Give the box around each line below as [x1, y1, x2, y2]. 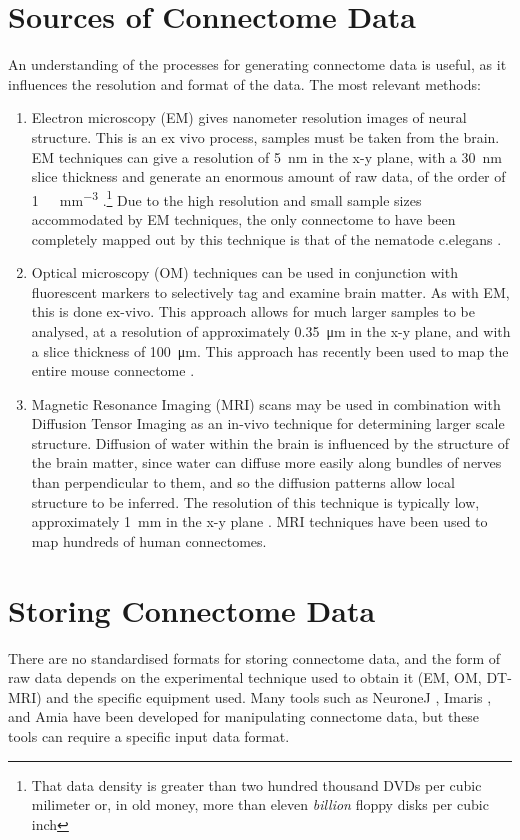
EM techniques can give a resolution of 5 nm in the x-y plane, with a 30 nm [31, 146, 502, 167]
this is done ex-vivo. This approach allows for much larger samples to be [31, 301, 475, 322]
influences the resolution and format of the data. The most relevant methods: [8, 73, 481, 94]
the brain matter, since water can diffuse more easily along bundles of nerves [31, 452, 502, 473]
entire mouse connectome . [31, 360, 195, 381]
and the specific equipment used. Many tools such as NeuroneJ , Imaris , [46, 686, 492, 707]
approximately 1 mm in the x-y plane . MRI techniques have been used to [31, 511, 488, 532]
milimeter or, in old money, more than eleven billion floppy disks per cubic [31, 794, 489, 815]
